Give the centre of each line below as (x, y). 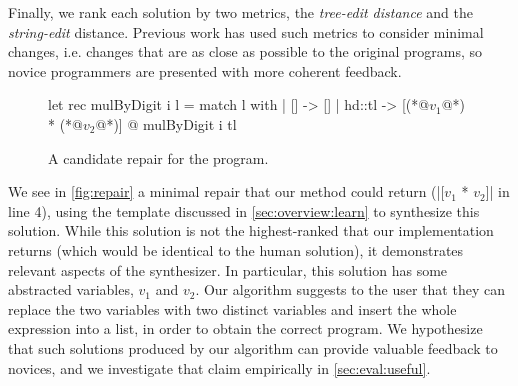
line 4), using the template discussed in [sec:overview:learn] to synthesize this (244, 210)
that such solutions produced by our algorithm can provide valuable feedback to (253, 347)
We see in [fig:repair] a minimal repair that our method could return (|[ (226, 191)
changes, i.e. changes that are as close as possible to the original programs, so (245, 51)
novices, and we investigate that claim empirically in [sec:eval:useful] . (219, 367)
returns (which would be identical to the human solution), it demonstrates (236, 249)
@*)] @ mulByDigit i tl (166, 123)
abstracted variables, (71, 289)
